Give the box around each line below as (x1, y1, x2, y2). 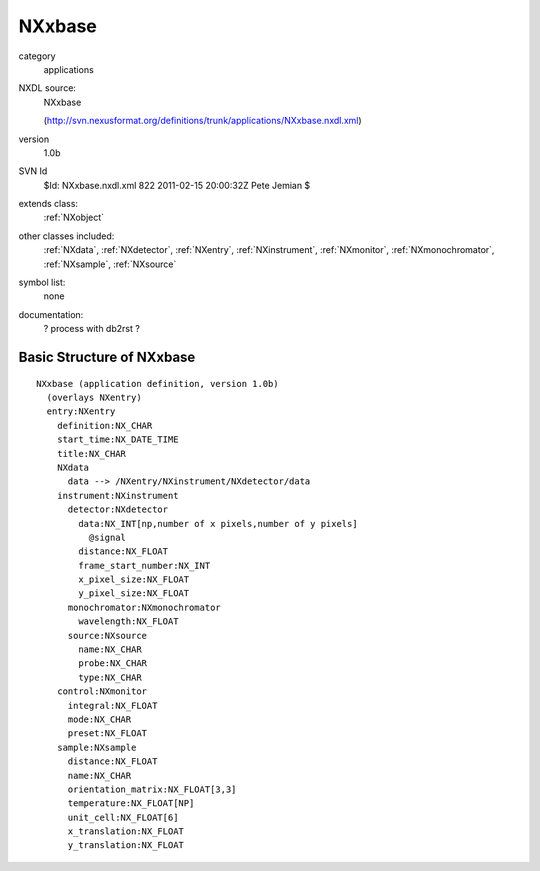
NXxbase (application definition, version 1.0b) (36, 378, 279, 389)
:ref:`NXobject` (43, 211, 105, 224)
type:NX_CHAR (78, 671, 142, 683)
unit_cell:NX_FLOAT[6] (67, 811, 179, 823)
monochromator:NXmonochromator (67, 601, 222, 613)
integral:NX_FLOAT (67, 700, 158, 711)
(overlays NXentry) (46, 391, 142, 403)
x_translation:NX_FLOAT (67, 826, 185, 837)
